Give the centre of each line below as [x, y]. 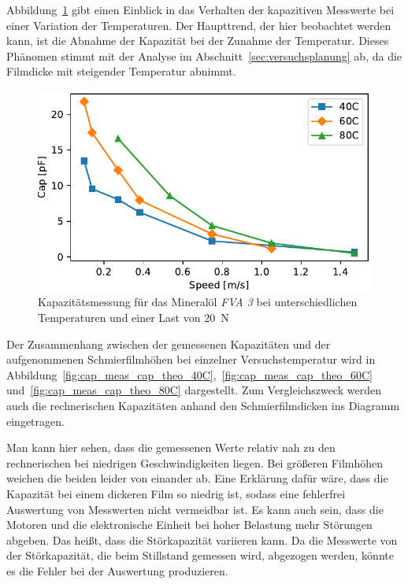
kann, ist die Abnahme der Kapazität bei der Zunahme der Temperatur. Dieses [198, 41]
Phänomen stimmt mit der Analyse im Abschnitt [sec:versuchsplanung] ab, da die [204, 55]
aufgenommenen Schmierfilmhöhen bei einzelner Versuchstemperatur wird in [191, 359]
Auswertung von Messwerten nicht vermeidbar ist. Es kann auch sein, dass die [195, 509]
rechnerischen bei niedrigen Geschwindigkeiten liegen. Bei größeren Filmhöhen [195, 462]
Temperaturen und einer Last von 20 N [134, 318]
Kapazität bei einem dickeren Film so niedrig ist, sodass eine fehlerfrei [176, 493]
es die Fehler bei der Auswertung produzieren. [117, 570]
